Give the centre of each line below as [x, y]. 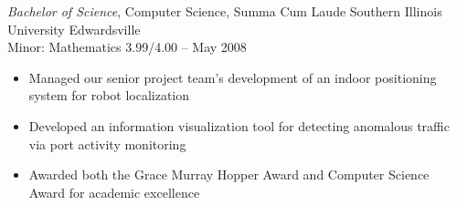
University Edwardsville [74, 29]
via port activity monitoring [107, 143]
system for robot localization [109, 95]
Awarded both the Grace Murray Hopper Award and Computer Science [229, 174]
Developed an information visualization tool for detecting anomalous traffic [239, 125]
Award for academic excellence [114, 192]
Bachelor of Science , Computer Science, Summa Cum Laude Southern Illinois [225, 11]
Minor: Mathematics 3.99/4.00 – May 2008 [127, 47]
